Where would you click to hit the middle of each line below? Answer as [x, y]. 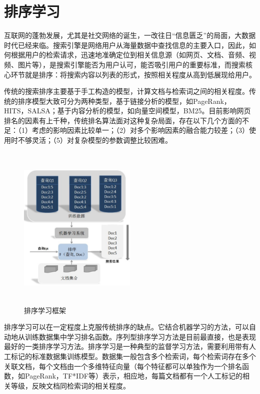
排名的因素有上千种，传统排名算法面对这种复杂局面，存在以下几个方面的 [123, 120]
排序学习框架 [45, 310]
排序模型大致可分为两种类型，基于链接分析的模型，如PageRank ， [124, 101]
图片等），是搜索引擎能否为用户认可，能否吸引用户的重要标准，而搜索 [131, 64]
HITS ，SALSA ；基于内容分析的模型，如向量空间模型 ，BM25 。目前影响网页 [127, 111]
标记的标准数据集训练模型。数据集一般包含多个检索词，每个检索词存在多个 [133, 356]
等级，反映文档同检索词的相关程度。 [70, 385]
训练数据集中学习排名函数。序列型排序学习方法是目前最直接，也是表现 [140, 336]
